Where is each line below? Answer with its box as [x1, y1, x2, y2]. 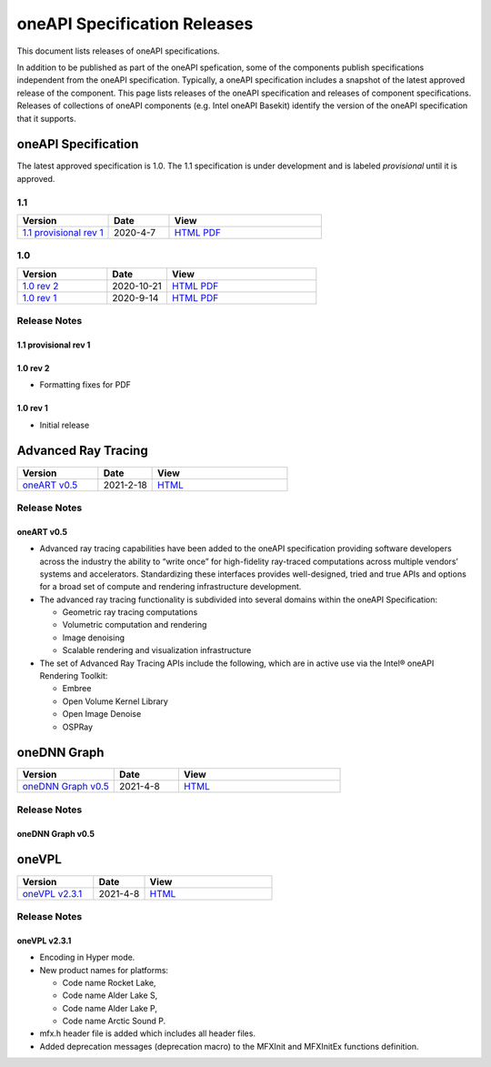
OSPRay [62, 721, 94, 732]
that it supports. [16, 113, 76, 124]
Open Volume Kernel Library [62, 696, 168, 707]
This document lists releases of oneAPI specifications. [16, 45, 220, 56]
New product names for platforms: [39, 964, 168, 975]
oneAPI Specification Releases [16, 14, 254, 34]
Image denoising [62, 632, 125, 643]
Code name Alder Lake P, [62, 1002, 158, 1013]
